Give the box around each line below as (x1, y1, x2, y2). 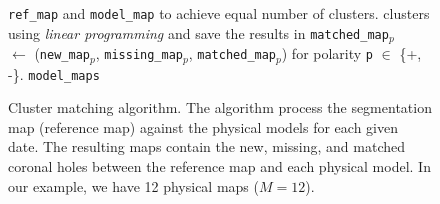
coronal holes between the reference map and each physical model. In (8, 156, 431, 176)
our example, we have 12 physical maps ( (8, 175, 259, 196)
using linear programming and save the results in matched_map (8, 22, 389, 43)
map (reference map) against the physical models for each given (8, 116, 398, 137)
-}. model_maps (8, 63, 100, 84)
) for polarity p (281, 43, 374, 64)
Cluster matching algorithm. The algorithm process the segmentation (8, 97, 432, 118)
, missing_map (95, 43, 183, 64)
